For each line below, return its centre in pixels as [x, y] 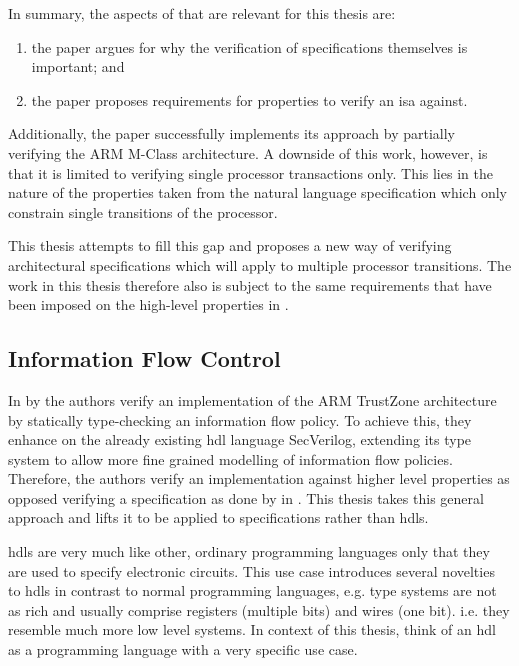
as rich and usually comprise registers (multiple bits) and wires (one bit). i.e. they [259, 609]
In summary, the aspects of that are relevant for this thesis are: [202, 13]
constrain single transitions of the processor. [143, 211]
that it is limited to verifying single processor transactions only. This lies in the [250, 172]
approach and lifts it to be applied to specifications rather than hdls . [218, 517]
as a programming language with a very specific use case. [183, 649]
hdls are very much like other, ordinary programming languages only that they [249, 551]
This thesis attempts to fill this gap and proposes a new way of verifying [230, 245]
